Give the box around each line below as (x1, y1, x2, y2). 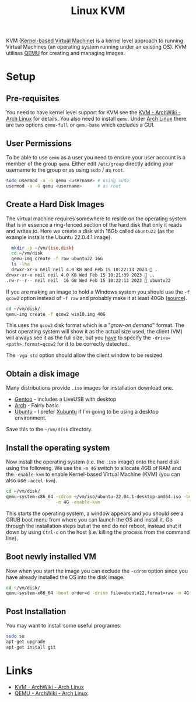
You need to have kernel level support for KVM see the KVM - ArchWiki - (6, 109, 181, 116)
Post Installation (6, 606, 66, 616)
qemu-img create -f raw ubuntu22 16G (11, 256, 103, 262)
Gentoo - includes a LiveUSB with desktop (14, 396, 117, 403)
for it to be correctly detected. (57, 340, 129, 347)
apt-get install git (6, 644, 57, 650)
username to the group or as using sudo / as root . (6, 166, 125, 173)
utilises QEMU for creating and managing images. (6, 50, 125, 57)
